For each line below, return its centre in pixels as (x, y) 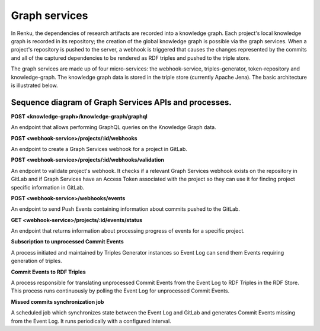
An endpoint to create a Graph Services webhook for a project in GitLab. (99, 149)
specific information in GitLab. (48, 187)
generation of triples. (36, 261)
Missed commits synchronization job (57, 301)
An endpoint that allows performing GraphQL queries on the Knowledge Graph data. (113, 127)
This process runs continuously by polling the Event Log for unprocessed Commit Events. (120, 291)
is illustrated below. (35, 85)
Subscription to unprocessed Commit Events (67, 242)
